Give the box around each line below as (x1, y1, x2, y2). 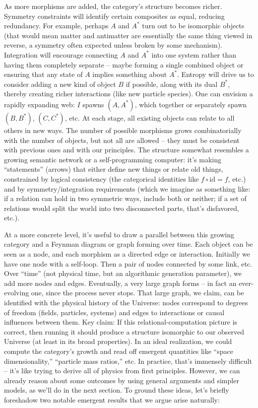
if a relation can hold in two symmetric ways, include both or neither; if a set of (4, 193, 247, 204)
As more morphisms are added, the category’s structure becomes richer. (4, 1, 222, 11)
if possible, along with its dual (126, 78, 218, 89)
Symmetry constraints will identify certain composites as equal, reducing (4, 10, 225, 21)
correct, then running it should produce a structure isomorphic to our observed (4, 326, 245, 337)
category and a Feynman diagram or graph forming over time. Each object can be (4, 239, 253, 249)
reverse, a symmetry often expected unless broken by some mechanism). (4, 40, 222, 50)
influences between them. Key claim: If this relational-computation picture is (4, 317, 238, 327)
